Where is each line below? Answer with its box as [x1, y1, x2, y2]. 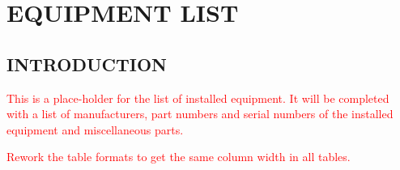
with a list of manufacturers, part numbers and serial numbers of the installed [6, 105, 394, 122]
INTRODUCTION [6, 51, 168, 76]
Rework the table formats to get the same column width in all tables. [6, 148, 351, 165]
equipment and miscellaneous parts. [6, 121, 184, 138]
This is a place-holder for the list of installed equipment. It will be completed [6, 89, 389, 106]
